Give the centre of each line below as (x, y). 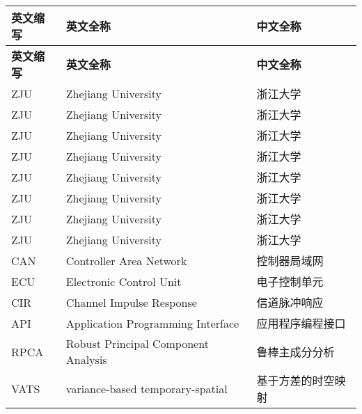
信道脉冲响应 (290, 302)
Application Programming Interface (152, 323)
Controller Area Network (126, 260)
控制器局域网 (290, 261)
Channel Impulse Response (131, 302)
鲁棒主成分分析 (296, 352)
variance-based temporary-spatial (147, 388)
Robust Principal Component (137, 343)
